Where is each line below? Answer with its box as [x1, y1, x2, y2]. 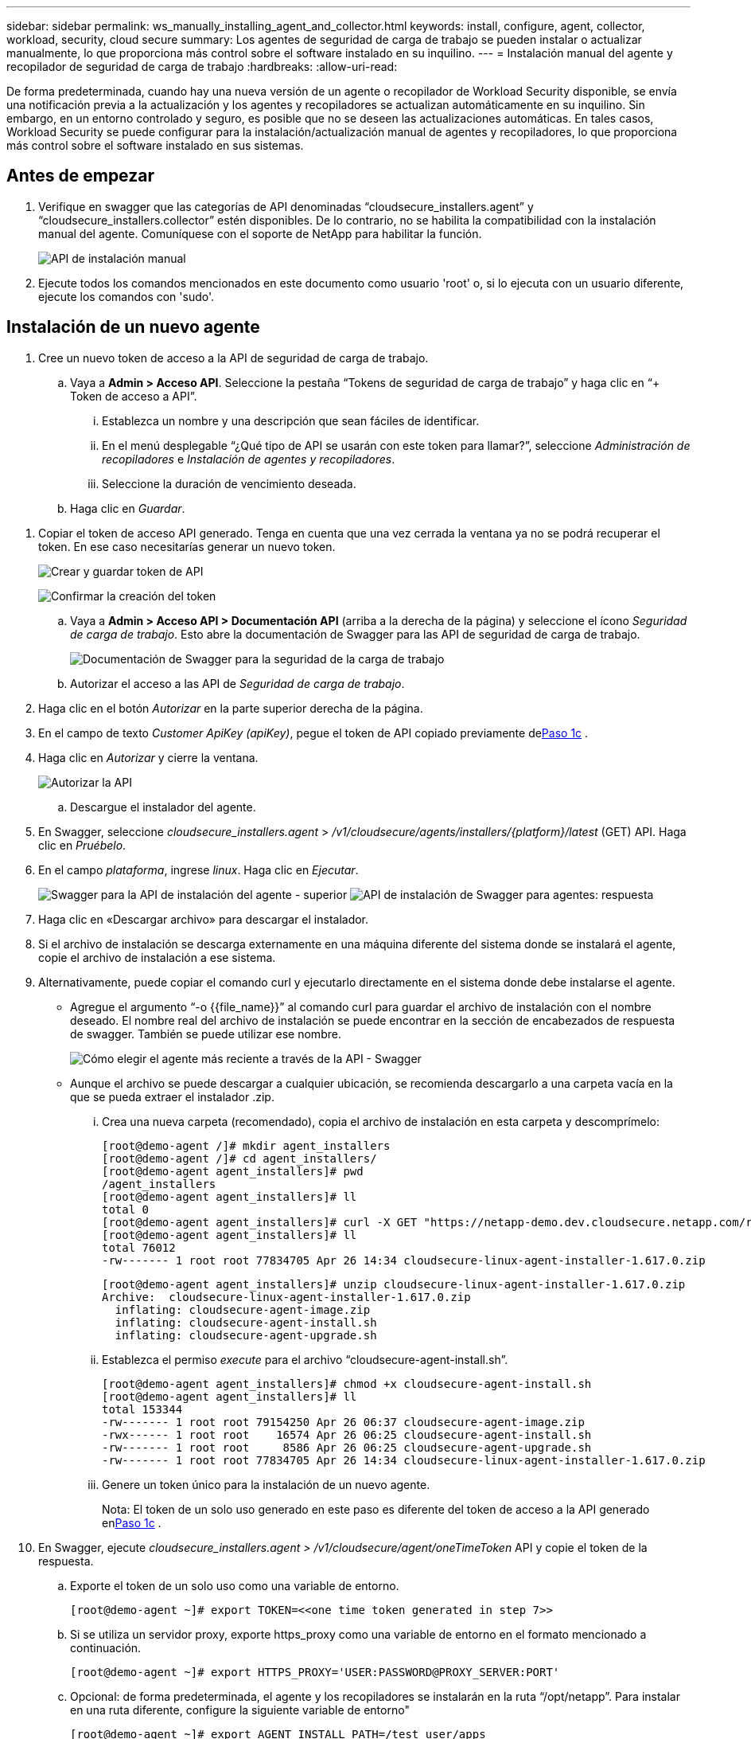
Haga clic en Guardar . [70, 501, 185, 515]
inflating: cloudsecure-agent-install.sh [115, 1315, 377, 1329]
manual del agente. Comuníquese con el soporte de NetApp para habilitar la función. [38, 226, 482, 240]
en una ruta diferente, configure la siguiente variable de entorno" [70, 1702, 410, 1717]
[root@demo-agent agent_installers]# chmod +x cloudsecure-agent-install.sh [102, 1377, 592, 1390]
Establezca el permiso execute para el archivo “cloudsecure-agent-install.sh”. [102, 1352, 508, 1366]
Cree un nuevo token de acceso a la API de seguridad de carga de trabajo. [38, 350, 429, 365]
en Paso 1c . [102, 1515, 161, 1530]
